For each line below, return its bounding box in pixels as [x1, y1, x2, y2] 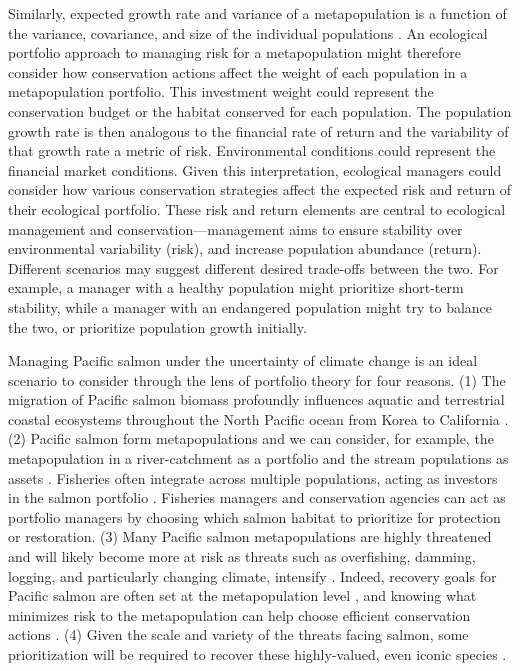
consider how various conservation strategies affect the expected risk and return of [8, 179, 512, 200]
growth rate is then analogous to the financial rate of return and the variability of [8, 120, 509, 141]
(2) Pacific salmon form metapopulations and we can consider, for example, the [8, 428, 494, 449]
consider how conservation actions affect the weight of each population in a [8, 61, 468, 82]
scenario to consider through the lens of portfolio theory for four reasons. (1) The [8, 369, 506, 390]
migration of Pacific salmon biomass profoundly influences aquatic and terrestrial [8, 389, 505, 410]
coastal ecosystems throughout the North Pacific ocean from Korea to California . [8, 408, 509, 429]
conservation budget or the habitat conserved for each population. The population [8, 100, 512, 121]
